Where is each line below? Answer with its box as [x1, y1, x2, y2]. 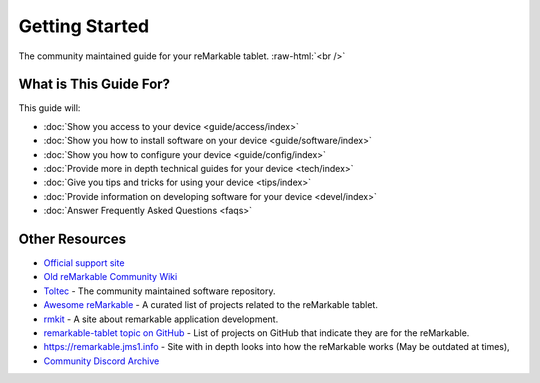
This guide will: [18, 102, 81, 114]
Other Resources [18, 231, 127, 247]
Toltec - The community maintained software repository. [43, 285, 276, 297]
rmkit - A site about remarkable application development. [43, 313, 279, 325]
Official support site [43, 257, 125, 269]
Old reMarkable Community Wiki [43, 271, 178, 283]
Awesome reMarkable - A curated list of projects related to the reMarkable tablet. [43, 299, 379, 311]
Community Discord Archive [43, 355, 160, 367]
